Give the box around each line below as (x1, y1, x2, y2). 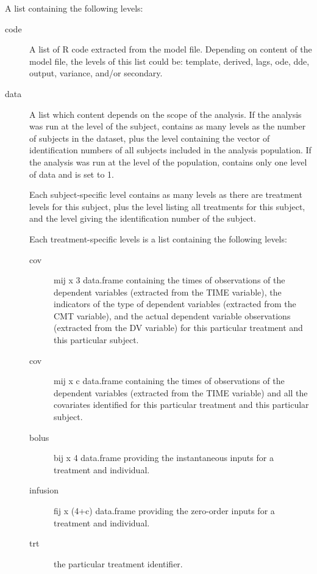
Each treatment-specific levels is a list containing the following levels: (29, 232, 287, 245)
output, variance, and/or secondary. (29, 67, 163, 79)
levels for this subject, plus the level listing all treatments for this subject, (29, 200, 305, 213)
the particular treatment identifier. (54, 557, 183, 570)
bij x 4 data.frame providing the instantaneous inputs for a (54, 451, 274, 464)
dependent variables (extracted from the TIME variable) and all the (54, 386, 308, 399)
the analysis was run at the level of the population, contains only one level (29, 155, 307, 168)
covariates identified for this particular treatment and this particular (54, 398, 309, 411)
